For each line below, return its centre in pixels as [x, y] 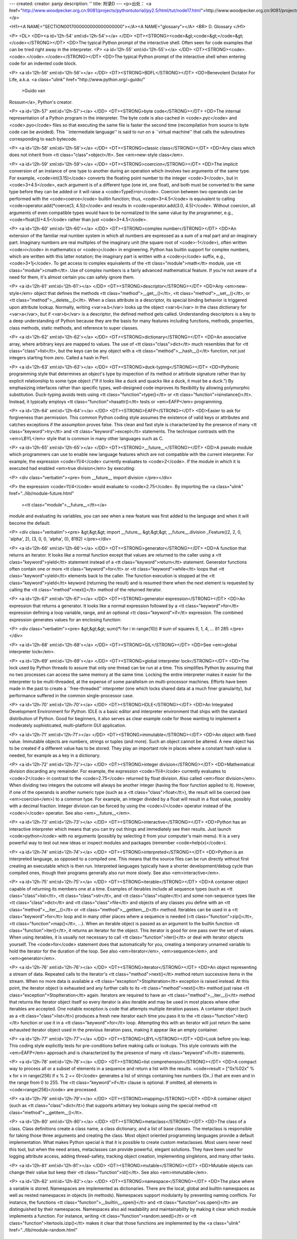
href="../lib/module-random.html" [43, 1230]
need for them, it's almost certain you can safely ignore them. [72, 277]
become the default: [30, 523]
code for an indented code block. [43, 63]
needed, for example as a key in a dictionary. [55, 755]
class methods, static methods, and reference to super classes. [74, 328]
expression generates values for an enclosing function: [65, 619]
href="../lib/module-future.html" [42, 494]
